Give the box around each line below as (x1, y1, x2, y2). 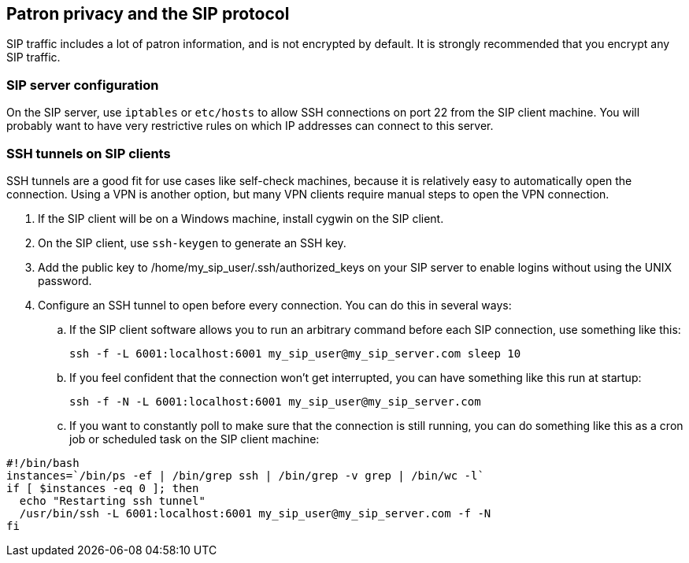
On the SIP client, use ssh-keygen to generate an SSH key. (38, 235, 346, 250)
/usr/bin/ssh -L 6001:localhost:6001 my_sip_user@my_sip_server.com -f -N (19, 506, 491, 520)
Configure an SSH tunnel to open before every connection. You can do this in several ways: (38, 298, 512, 312)
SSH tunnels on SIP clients (6, 145, 171, 161)
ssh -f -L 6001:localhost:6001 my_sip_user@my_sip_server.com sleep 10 (69, 346, 521, 360)
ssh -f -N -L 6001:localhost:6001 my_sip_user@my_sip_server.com (69, 394, 481, 408)
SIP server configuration (6, 76, 159, 93)
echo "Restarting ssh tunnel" (19, 494, 206, 507)
